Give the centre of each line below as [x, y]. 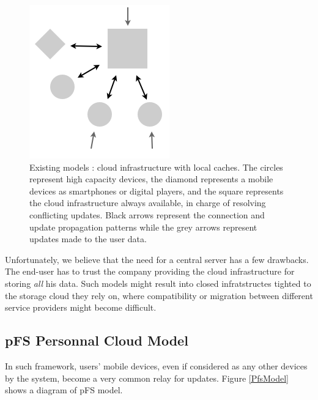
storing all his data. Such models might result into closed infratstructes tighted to [158, 283]
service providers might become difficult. [81, 307]
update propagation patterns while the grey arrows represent [143, 227]
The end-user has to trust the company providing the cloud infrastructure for [150, 271]
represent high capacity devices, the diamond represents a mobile [151, 179]
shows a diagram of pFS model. [64, 390]
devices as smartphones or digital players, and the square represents [157, 191]
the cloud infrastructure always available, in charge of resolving [148, 203]
